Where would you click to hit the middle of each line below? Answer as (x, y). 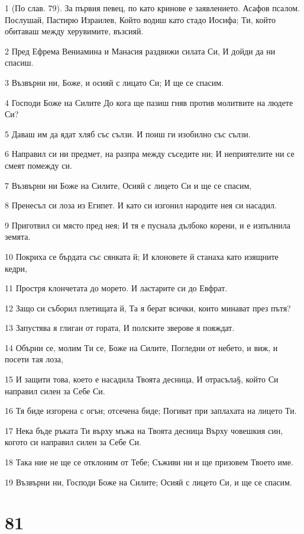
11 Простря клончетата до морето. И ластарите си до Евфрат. (116, 288)
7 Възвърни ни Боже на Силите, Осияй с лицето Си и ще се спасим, (128, 185)
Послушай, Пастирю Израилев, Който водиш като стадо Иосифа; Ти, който (140, 19)
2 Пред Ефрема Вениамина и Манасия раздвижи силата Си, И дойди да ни (140, 51)
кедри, (16, 268)
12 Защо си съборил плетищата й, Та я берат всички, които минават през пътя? (148, 308)
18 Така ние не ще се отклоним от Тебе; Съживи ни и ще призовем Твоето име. (149, 462)
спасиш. (19, 62)
